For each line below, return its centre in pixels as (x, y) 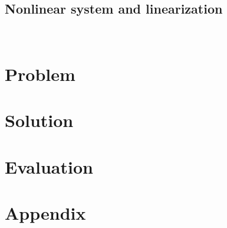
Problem (40, 74)
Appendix (45, 213)
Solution (39, 120)
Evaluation (49, 166)
